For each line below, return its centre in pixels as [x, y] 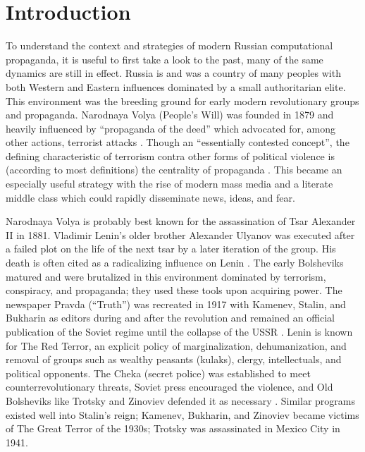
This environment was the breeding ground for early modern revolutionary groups [182, 100]
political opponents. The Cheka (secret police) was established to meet [158, 373]
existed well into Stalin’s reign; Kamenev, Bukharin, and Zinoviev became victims [182, 414]
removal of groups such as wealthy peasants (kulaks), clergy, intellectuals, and [174, 359]
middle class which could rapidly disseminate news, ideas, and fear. [150, 197]
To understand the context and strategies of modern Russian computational [169, 45]
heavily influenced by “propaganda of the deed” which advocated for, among [171, 128]
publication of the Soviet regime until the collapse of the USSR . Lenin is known [179, 331]
